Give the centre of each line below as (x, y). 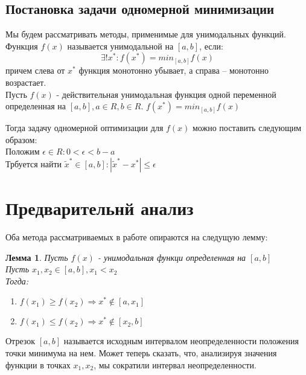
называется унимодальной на (120, 46)
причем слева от (35, 70)
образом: (21, 139)
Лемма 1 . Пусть (37, 257)
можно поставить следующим (247, 128)
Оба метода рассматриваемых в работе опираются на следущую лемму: (137, 237)
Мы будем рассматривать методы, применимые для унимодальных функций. (146, 34)
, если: (211, 46)
